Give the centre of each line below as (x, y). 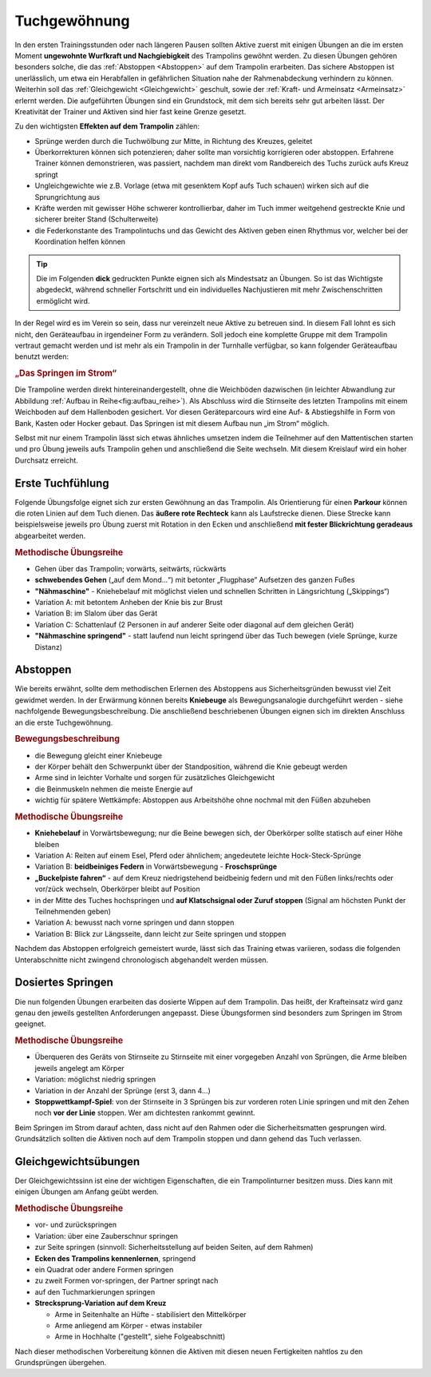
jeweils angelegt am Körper (80, 1068)
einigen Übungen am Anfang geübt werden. (87, 1192)
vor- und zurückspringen (76, 1225)
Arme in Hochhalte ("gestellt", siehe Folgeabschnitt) (140, 1337)
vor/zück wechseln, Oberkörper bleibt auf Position (117, 889)
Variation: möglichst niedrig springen (95, 1080)
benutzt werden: (42, 356)
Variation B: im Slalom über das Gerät (96, 613)
